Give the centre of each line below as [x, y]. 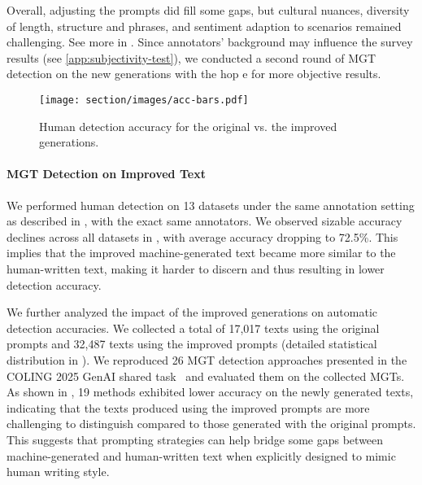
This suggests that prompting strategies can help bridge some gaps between [195, 439]
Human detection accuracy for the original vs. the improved [188, 126]
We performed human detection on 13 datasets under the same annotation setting [211, 205]
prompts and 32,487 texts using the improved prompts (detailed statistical [192, 344]
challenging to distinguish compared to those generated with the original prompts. [211, 424]
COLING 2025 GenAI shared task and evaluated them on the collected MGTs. [206, 376]
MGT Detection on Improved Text [106, 174]
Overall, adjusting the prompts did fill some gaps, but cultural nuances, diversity [208, 10]
